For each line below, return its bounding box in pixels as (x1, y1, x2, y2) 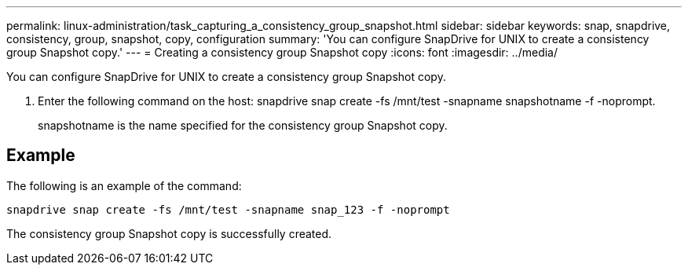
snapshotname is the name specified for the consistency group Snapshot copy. (38, 119, 448, 132)
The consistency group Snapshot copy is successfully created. (6, 226, 332, 240)
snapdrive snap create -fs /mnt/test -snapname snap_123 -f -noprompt (6, 203, 450, 216)
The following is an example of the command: (6, 178, 242, 192)
